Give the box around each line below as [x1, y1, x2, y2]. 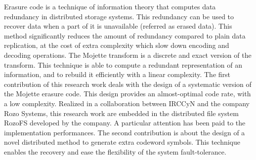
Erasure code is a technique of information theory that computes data [4, 1, 216, 11]
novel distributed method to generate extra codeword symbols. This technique [4, 137, 241, 147]
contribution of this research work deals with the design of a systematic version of [4, 79, 252, 89]
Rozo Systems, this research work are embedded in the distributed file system [4, 108, 239, 118]
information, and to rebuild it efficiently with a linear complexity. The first [4, 69, 230, 80]
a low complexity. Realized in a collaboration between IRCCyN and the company [4, 98, 250, 108]
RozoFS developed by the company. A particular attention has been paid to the [4, 118, 246, 128]
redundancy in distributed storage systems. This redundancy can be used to [4, 11, 234, 21]
